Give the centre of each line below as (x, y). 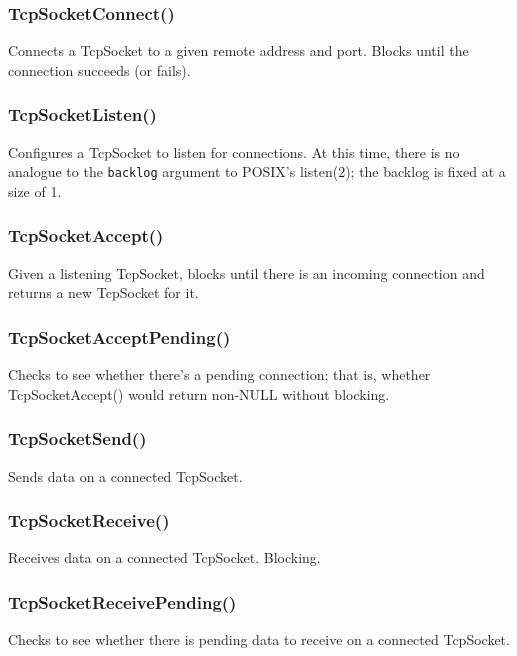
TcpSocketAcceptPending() (119, 336)
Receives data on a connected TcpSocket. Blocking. (164, 557)
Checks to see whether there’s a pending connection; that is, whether (219, 374)
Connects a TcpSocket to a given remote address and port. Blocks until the (238, 50)
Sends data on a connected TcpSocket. (125, 475)
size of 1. (35, 190)
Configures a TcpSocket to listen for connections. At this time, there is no (234, 151)
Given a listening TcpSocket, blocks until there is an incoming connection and (246, 272)
